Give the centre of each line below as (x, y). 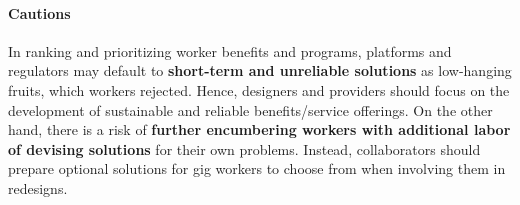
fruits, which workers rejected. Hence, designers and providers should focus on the (259, 89)
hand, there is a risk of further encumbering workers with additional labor (259, 129)
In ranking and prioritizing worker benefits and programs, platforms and (230, 50)
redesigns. (38, 187)
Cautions (39, 12)
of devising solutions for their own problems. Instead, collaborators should (244, 148)
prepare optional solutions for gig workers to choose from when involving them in (257, 168)
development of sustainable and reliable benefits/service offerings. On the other (250, 109)
